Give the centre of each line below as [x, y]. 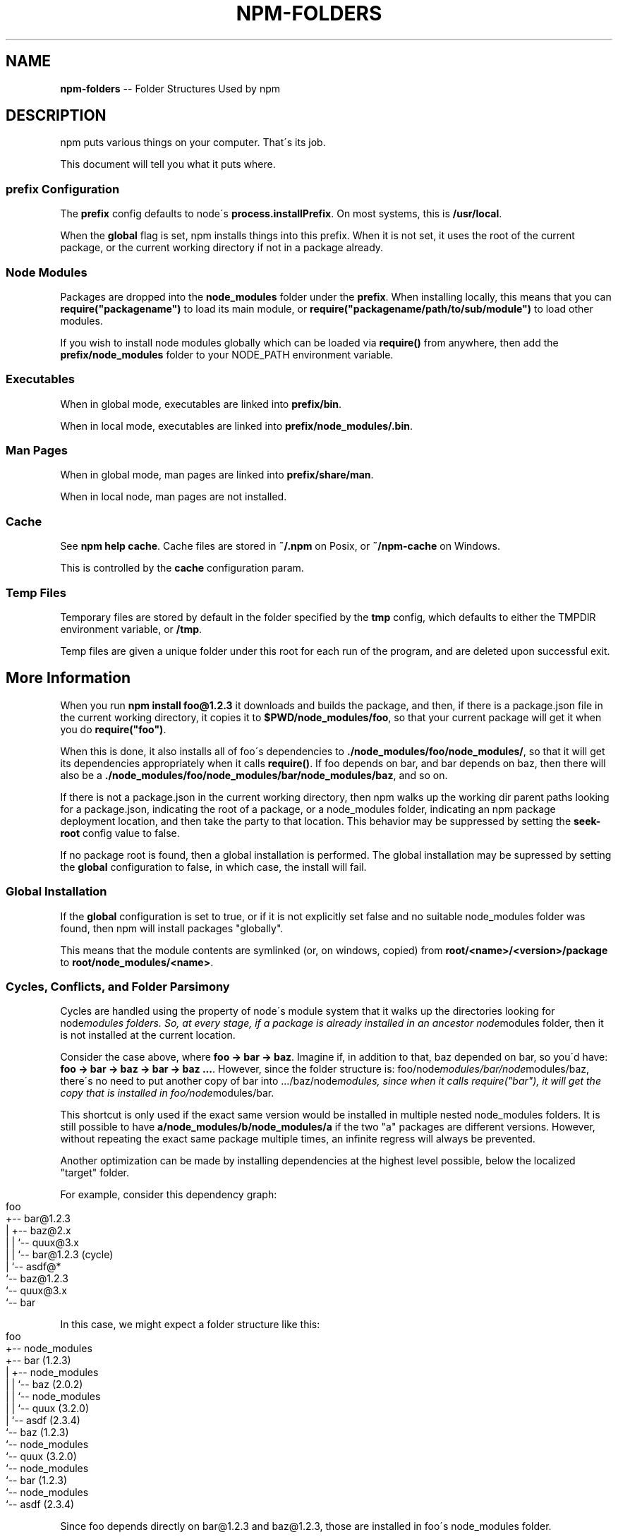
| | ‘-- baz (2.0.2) [44, 1385]
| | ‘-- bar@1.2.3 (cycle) [60, 1255]
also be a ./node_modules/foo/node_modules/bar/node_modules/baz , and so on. [254, 775]
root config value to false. [120, 833]
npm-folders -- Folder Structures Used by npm [170, 88]
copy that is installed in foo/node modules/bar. [167, 1093]
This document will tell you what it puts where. [168, 164]
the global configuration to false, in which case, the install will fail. [213, 867]
